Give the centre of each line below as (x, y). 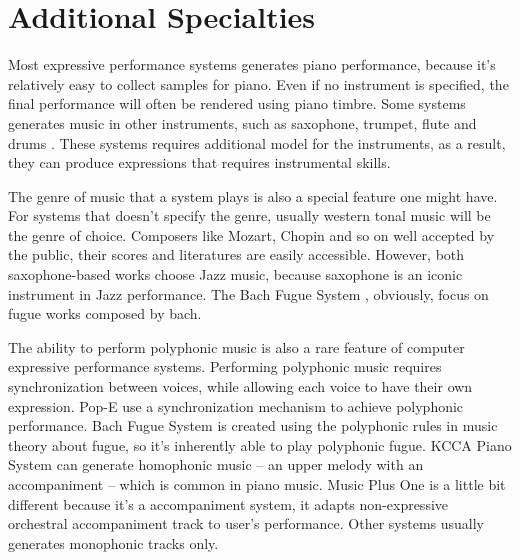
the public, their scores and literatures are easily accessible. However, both (236, 254)
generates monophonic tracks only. (113, 542)
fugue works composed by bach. (105, 313)
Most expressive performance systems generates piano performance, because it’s (252, 64)
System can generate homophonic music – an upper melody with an (216, 464)
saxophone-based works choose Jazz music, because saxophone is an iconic (235, 274)
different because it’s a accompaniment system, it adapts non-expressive (228, 503)
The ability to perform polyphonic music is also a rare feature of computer (236, 346)
